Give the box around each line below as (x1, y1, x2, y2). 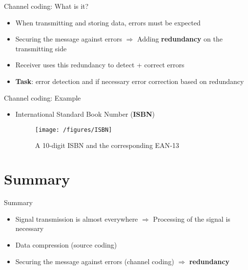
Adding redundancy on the (137, 34, 223, 44)
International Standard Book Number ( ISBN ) (15, 109, 155, 119)
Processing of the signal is (153, 213, 230, 224)
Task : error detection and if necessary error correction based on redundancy (15, 76, 244, 86)
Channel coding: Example (4, 92, 81, 103)
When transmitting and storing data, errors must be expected (15, 17, 201, 27)
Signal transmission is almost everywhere (15, 213, 138, 224)
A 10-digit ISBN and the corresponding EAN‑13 (35, 140, 179, 150)
